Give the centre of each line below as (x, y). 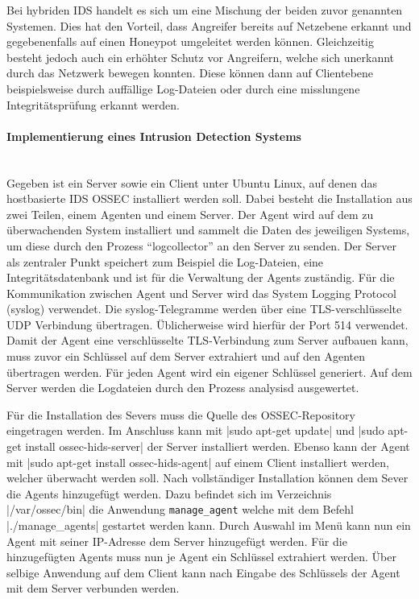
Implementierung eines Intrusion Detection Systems (154, 136)
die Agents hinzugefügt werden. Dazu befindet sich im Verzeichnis (169, 493)
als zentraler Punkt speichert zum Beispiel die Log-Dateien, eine (165, 261)
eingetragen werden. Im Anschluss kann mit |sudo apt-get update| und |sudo (195, 430)
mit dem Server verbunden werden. (93, 588)
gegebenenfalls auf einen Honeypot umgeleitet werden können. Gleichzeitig (190, 41)
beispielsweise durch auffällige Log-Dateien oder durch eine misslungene (183, 88)
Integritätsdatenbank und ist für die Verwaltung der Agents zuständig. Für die (201, 277)
